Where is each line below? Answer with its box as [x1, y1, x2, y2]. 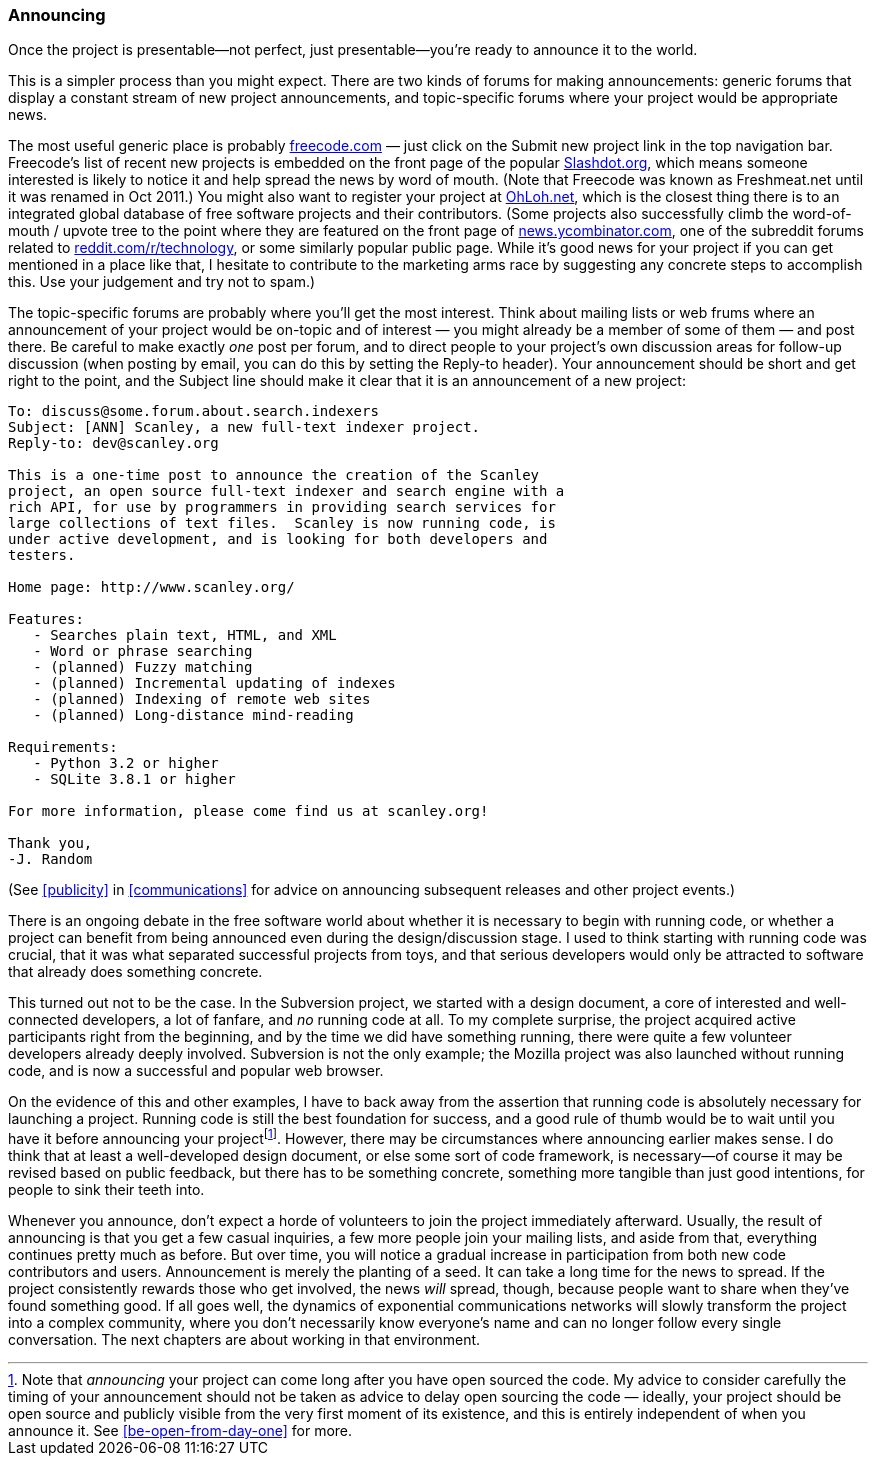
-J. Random [8, 851, 93, 868]
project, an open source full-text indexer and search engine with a [8, 483, 565, 500]
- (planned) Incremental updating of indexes [33, 675, 396, 692]
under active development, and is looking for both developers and [8, 531, 548, 548]
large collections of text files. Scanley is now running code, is [8, 515, 556, 532]
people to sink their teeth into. [8, 1181, 205, 1199]
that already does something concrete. [8, 963, 263, 981]
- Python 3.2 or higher [33, 755, 219, 772]
